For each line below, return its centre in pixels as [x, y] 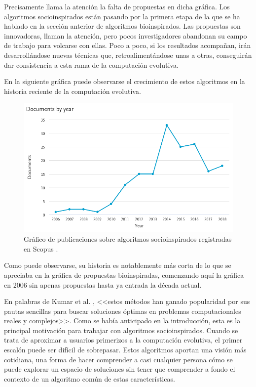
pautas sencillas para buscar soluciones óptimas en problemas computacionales [123, 311]
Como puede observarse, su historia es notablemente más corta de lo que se [118, 265]
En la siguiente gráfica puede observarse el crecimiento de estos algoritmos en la [125, 81]
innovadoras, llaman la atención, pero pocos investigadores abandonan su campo [126, 35]
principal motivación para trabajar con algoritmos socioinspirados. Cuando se [121, 330]
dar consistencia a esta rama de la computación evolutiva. [91, 64]
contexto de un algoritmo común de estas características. [90, 378]
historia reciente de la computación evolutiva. [73, 91]
